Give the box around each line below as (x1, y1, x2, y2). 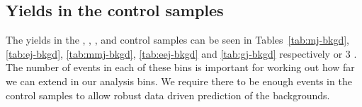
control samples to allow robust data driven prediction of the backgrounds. (6, 87, 330, 102)
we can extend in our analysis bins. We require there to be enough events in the (6, 73, 352, 88)
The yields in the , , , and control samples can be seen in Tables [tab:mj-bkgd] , (6, 32, 349, 47)
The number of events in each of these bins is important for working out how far (6, 60, 355, 75)
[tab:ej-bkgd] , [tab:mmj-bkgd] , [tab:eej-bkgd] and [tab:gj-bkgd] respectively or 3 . (6, 46, 357, 61)
